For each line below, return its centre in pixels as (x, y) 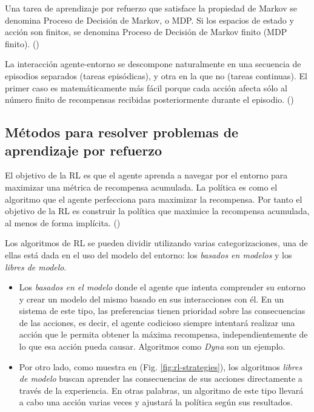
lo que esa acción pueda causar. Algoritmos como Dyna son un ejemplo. (152, 346)
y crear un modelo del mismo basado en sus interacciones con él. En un (152, 299)
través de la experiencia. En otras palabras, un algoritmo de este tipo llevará (161, 390)
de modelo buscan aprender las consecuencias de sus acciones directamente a (161, 378)
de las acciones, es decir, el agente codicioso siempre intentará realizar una (157, 322)
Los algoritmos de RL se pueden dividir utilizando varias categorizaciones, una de (156, 243)
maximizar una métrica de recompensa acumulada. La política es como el (141, 187)
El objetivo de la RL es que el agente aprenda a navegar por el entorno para (146, 175)
